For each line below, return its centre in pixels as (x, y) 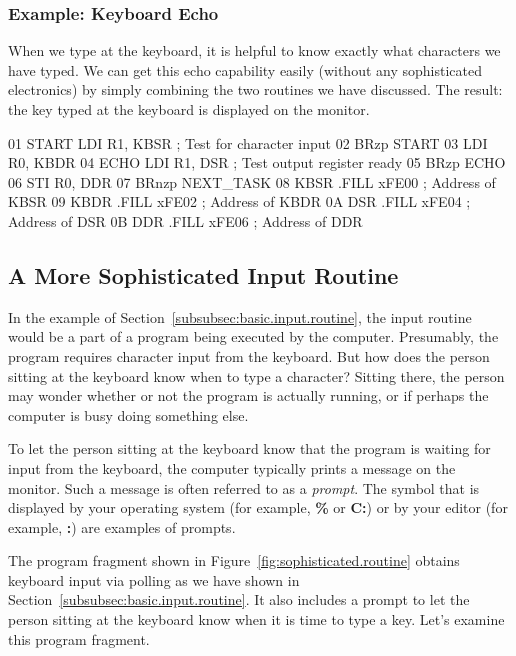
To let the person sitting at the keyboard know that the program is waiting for (249, 448)
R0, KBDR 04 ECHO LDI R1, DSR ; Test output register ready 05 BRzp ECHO (257, 162)
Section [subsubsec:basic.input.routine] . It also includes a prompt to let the (239, 599)
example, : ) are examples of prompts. (122, 526)
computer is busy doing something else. (128, 414)
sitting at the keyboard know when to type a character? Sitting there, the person (256, 375)
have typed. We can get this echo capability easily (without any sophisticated (245, 69)
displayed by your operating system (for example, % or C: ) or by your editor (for (258, 507)
